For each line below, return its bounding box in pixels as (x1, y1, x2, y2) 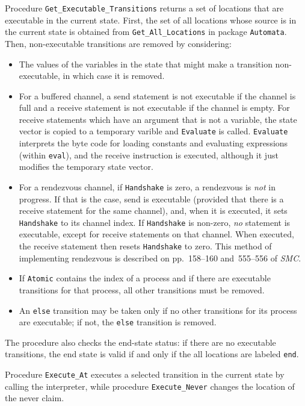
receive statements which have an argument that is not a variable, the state (19, 113, 297, 125)
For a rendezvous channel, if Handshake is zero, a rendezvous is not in (19, 180, 276, 193)
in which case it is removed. (63, 69, 165, 82)
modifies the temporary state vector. (19, 160, 153, 173)
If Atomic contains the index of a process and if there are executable (19, 272, 271, 284)
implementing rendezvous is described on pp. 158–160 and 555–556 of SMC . (19, 251, 301, 264)
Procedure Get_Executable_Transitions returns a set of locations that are (5, 2, 284, 14)
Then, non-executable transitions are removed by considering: (5, 37, 232, 49)
